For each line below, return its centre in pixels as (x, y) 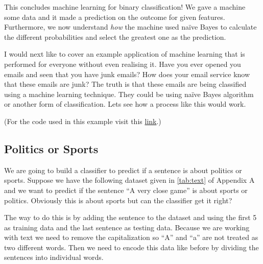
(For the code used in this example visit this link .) (83, 121)
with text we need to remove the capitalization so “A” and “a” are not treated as (131, 237)
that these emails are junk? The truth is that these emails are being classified (125, 84)
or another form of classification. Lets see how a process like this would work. (125, 104)
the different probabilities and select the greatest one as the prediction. (115, 37)
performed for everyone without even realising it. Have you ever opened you (123, 64)
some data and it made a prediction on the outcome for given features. (115, 17)
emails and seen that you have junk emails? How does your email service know (127, 74)
